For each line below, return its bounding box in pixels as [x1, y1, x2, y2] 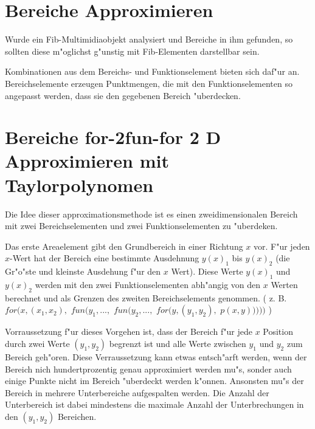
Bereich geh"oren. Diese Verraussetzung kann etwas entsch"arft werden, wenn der [5, 350, 307, 363]
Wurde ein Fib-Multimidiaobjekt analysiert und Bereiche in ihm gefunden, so [5, 33, 293, 46]
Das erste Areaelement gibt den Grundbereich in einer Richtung [5, 239, 243, 252]
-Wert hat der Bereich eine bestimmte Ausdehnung [10, 252, 199, 264]
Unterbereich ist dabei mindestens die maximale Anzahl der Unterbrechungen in [5, 398, 304, 411]
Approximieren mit [5, 148, 169, 173]
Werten [271, 278, 298, 290]
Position [263, 325, 293, 338]
